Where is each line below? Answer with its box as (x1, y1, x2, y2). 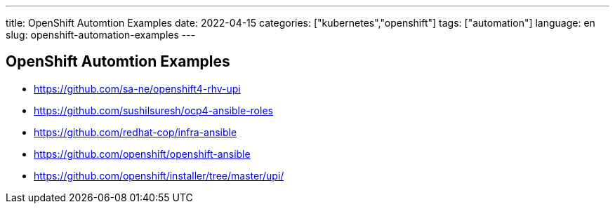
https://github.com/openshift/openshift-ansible (34, 147, 251, 160)
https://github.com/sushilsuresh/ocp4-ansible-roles (34, 104, 273, 116)
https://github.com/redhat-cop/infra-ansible (34, 126, 237, 138)
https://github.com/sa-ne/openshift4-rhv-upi (34, 82, 241, 95)
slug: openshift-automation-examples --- (6, 29, 196, 41)
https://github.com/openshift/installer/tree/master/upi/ (34, 169, 284, 182)
